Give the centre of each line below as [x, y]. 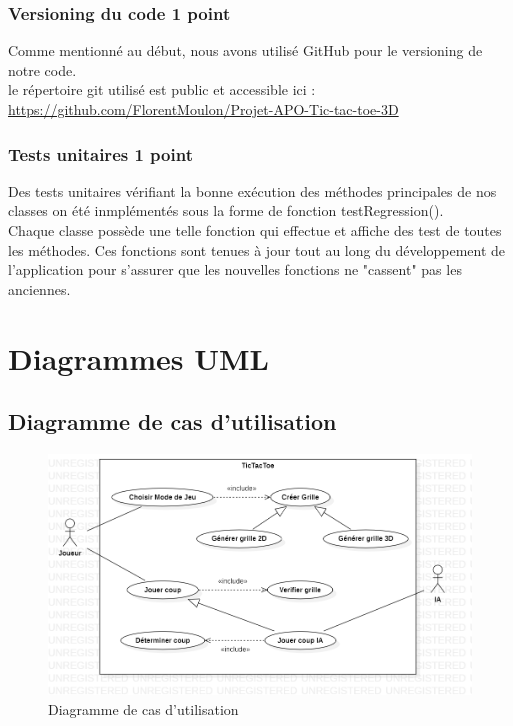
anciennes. [39, 288]
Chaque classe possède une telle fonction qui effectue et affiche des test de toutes [255, 230]
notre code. [42, 69]
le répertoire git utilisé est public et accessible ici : [162, 89]
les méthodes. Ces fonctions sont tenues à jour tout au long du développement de [257, 249]
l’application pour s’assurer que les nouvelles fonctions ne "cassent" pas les [235, 269]
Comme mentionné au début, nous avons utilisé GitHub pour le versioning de [245, 50]
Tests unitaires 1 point [100, 153]
